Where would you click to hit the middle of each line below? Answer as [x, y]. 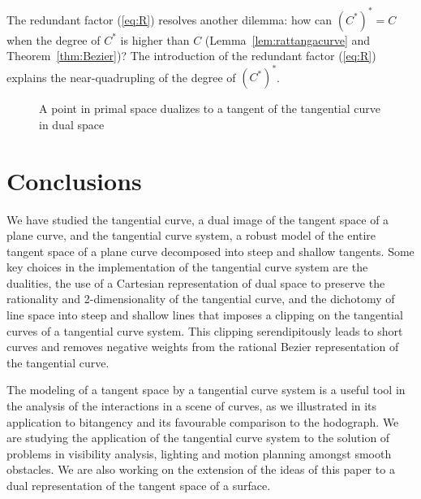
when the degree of [54, 39]
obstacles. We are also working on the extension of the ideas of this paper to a [201, 469]
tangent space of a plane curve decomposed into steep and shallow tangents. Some [210, 251]
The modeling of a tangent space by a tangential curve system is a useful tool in [206, 390]
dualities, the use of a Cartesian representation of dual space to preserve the [196, 282]
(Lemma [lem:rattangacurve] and [288, 39]
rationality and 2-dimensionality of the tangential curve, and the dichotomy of [201, 299]
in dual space [72, 124]
